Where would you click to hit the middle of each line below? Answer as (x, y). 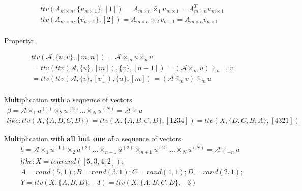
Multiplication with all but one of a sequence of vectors (93, 138)
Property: (19, 40)
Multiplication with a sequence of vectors (68, 99)
